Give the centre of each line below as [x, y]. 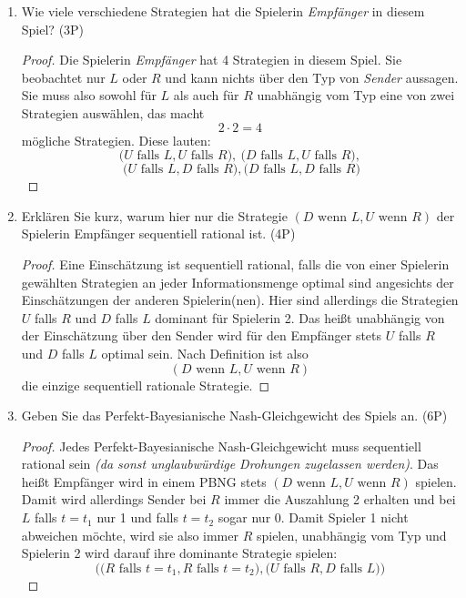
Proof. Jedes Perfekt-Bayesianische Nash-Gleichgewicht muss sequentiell [221, 446]
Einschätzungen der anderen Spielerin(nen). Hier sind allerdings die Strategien [240, 300]
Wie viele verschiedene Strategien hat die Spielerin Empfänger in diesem [223, 11]
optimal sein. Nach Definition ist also [205, 353]
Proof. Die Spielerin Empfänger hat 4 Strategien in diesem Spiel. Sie [212, 60]
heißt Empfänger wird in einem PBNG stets [144, 481]
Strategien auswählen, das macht [113, 112]
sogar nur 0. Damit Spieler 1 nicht [313, 517]
